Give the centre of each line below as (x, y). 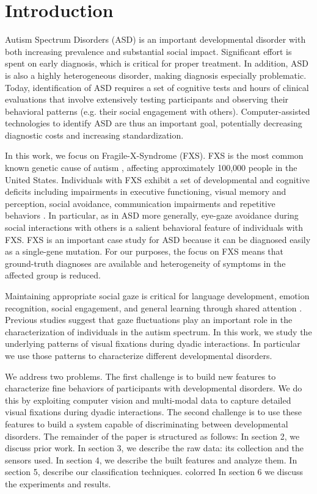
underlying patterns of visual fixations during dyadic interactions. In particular (153, 343)
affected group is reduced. (53, 275)
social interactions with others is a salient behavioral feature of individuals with (154, 227)
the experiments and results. (58, 483)
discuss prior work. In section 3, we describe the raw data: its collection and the (155, 448)
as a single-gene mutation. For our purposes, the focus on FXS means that (144, 251)
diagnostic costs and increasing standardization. (94, 135)
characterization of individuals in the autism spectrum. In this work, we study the (158, 331)
